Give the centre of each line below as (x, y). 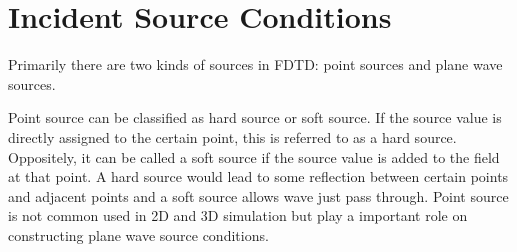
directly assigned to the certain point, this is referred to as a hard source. (232, 136)
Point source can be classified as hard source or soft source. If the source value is (255, 117)
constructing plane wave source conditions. (138, 234)
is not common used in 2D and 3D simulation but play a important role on (238, 215)
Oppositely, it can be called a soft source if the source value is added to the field (254, 156)
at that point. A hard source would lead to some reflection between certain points (258, 176)
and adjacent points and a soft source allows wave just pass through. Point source (258, 195)
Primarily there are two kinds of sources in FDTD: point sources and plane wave (255, 64)
